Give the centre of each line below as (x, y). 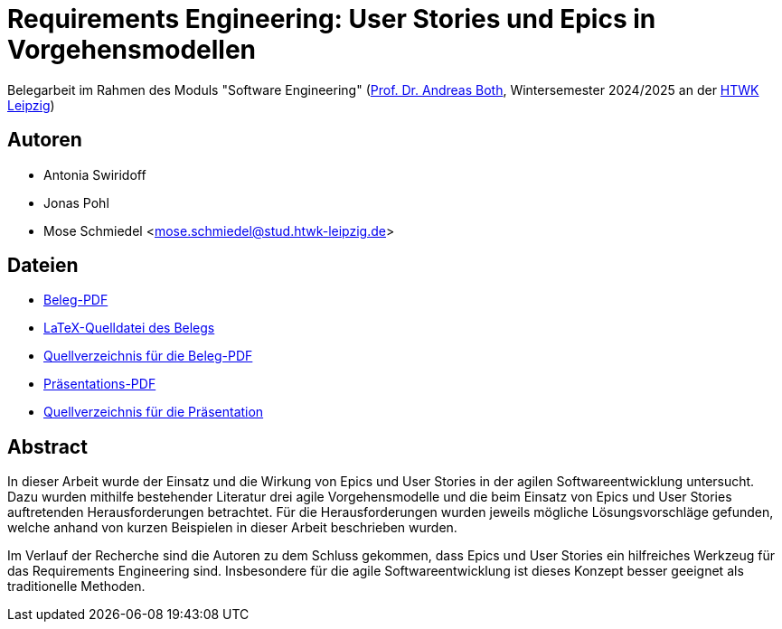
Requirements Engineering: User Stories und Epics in (332, 19)
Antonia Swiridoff (95, 174)
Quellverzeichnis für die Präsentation (154, 412)
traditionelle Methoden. (76, 587)
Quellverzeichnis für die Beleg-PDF (148, 356)
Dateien (43, 266)
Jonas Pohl (76, 202)
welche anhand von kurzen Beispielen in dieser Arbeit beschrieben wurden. (232, 528)
